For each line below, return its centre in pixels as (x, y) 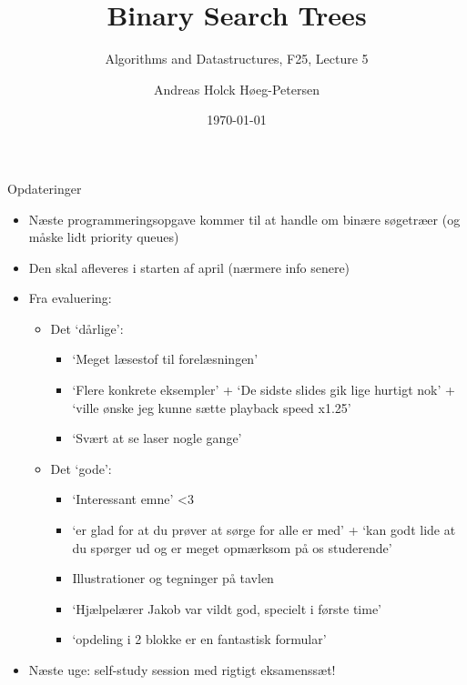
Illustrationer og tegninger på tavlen (173, 578)
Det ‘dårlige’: (87, 328)
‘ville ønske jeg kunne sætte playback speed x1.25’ (212, 407)
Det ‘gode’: (81, 468)
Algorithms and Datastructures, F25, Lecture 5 (237, 59)
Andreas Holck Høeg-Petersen (236, 89)
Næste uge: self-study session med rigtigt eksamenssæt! (182, 670)
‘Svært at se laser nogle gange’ (157, 438)
